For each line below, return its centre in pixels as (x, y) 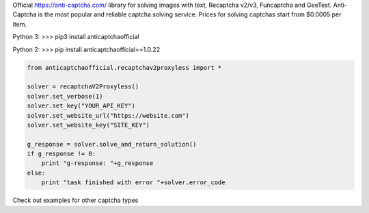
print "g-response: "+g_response (97, 163)
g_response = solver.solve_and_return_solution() (112, 144)
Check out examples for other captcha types (76, 200)
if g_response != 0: (61, 154)
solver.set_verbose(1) (65, 96)
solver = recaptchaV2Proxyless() (83, 87)
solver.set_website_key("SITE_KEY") (88, 125)
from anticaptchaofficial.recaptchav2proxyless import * (124, 67)
